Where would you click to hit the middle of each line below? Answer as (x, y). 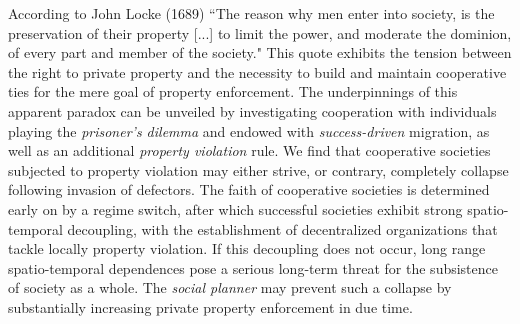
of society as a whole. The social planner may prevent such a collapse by (230, 287)
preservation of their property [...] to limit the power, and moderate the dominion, (260, 32)
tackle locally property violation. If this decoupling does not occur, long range (247, 248)
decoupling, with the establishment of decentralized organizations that (282, 228)
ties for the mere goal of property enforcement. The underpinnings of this (233, 91)
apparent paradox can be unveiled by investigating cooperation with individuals (252, 110)
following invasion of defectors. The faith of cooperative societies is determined (249, 189)
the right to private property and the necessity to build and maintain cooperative (257, 71)
